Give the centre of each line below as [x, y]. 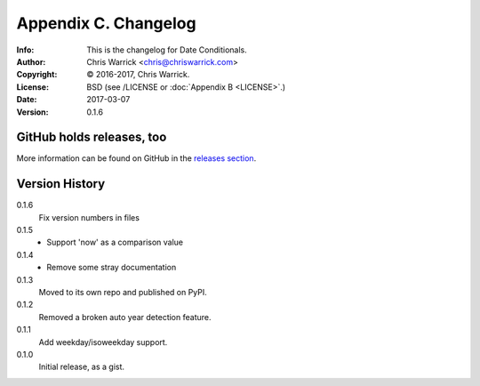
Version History [61, 184]
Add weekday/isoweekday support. [103, 342]
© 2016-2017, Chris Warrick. [138, 75]
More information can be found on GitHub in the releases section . [136, 158]
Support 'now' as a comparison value [115, 242]
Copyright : [37, 75]
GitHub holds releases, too [92, 137]
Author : [31, 61]
